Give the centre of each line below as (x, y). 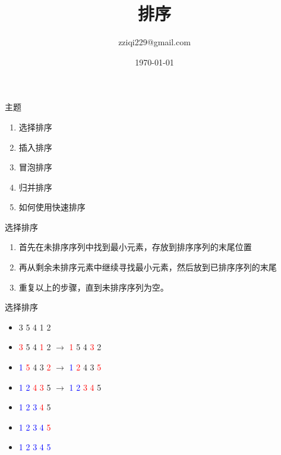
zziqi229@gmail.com (154, 42)
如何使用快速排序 (52, 207)
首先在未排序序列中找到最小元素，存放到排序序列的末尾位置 (135, 247)
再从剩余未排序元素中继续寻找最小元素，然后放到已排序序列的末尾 (148, 267)
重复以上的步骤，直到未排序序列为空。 (94, 287)
